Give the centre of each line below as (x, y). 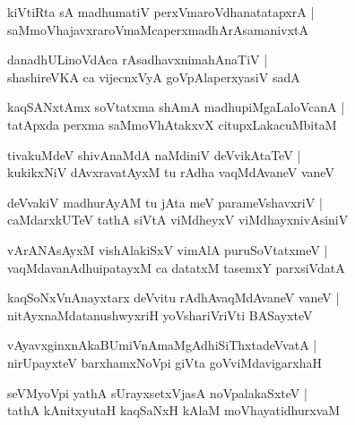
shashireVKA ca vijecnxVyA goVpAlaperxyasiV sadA (154, 76)
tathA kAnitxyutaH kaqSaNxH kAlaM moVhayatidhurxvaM (174, 410)
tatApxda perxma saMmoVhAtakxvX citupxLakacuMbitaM (172, 124)
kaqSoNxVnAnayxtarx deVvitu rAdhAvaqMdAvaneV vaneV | (173, 297)
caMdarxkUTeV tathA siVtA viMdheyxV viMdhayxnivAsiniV (178, 220)
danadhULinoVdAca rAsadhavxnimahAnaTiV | (138, 59)
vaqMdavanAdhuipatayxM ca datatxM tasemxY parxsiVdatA (176, 267)
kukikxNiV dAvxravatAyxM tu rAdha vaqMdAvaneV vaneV (171, 172)
